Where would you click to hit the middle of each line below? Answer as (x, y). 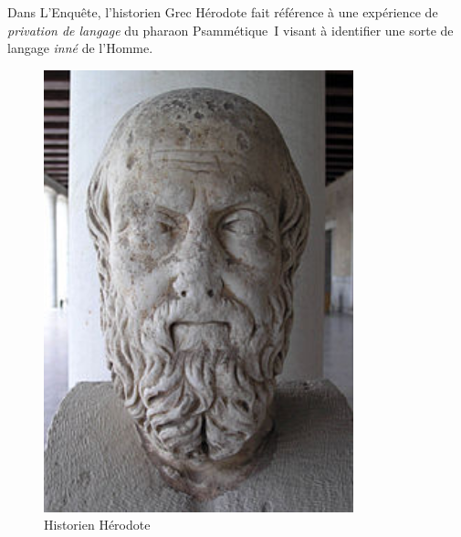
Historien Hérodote (97, 525)
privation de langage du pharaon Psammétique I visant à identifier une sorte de (230, 30)
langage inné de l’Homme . (80, 48)
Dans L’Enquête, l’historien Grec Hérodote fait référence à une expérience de (223, 12)
